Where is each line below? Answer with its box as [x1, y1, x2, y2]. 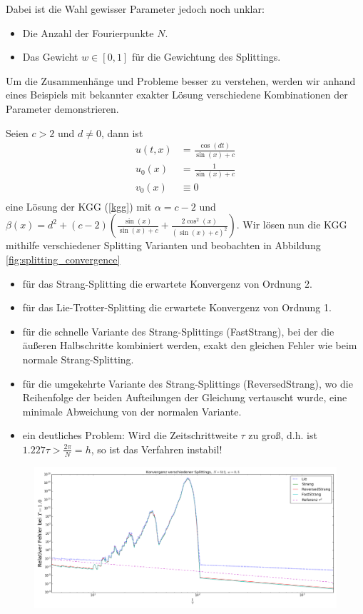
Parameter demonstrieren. [6, 101, 119, 116]
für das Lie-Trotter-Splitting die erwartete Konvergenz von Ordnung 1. [22, 300, 332, 315]
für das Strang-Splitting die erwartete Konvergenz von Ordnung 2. [22, 276, 312, 291]
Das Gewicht [22, 49, 78, 64]
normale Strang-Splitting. [22, 352, 134, 367]
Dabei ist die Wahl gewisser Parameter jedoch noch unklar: [6, 1, 265, 16]
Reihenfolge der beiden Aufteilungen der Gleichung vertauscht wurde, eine [22, 390, 347, 405]
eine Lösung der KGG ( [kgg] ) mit [6, 198, 152, 213]
